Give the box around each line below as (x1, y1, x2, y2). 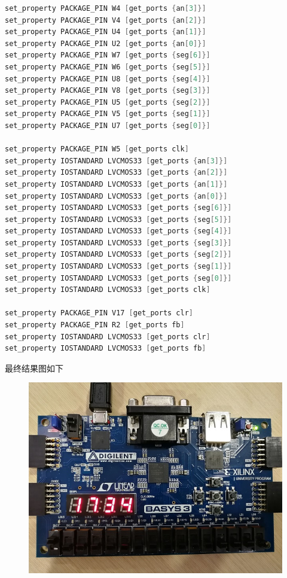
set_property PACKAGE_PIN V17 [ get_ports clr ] (5, 309, 194, 318)
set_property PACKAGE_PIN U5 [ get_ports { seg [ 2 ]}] (5, 98, 210, 107)
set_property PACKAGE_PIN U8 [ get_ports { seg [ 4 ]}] (5, 74, 210, 83)
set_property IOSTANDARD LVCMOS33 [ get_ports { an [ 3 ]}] (5, 156, 228, 165)
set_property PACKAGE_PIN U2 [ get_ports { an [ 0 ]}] (5, 39, 206, 48)
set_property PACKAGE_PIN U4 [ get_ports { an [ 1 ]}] (5, 28, 206, 36)
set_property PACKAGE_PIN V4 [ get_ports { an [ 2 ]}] (5, 16, 206, 25)
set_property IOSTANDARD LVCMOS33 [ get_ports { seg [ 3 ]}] (5, 238, 232, 247)
